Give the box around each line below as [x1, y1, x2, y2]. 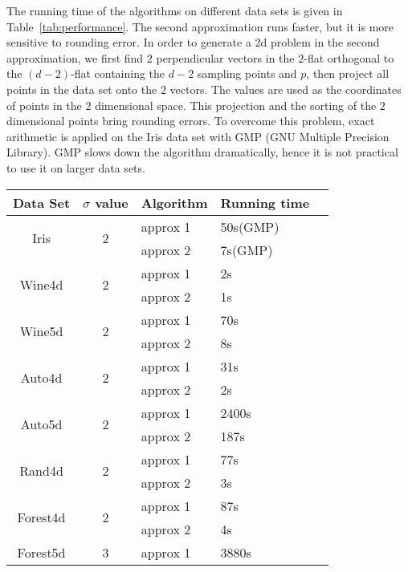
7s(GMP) [220, 240, 273, 259]
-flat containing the [70, 65, 165, 82]
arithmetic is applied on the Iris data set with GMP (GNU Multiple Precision [6, 128, 390, 144]
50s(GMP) [220, 217, 279, 236]
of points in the [6, 96, 82, 113]
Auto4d [20, 368, 63, 387]
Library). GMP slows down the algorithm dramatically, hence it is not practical [6, 144, 398, 160]
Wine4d [19, 275, 63, 294]
